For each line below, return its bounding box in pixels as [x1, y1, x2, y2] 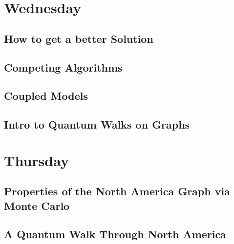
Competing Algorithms [4, 59, 123, 75]
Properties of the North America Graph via [4, 184, 230, 199]
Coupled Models [4, 88, 88, 103]
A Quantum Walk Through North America [4, 226, 227, 242]
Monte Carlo [4, 198, 70, 213]
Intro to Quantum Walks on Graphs [4, 117, 190, 132]
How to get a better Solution [4, 31, 153, 46]
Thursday [4, 150, 69, 170]
